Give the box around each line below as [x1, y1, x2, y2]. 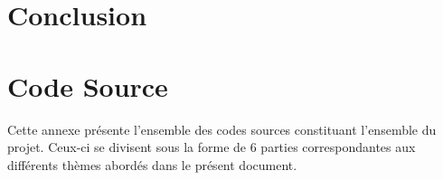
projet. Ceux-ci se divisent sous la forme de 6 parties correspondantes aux [7, 137, 416, 156]
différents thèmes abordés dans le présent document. [7, 155, 297, 174]
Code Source [7, 67, 168, 104]
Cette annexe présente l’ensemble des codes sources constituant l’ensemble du [7, 119, 437, 138]
